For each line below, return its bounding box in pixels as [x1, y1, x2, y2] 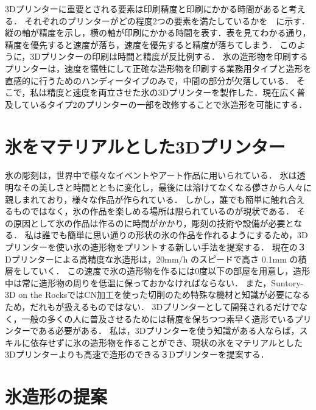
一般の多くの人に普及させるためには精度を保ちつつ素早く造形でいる [21, 312, 295, 325]
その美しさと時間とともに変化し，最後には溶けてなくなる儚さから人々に [21, 181, 312, 194]
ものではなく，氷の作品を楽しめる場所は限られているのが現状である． [13, 205, 295, 217]
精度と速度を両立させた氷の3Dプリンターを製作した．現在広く [47, 86, 297, 99]
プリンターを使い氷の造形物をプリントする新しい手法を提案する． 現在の [5, 241, 298, 253]
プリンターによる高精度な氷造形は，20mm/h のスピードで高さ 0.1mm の [11, 252, 298, 265]
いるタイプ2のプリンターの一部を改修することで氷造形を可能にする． [30, 97, 307, 110]
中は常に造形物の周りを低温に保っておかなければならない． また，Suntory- [5, 276, 304, 289]
